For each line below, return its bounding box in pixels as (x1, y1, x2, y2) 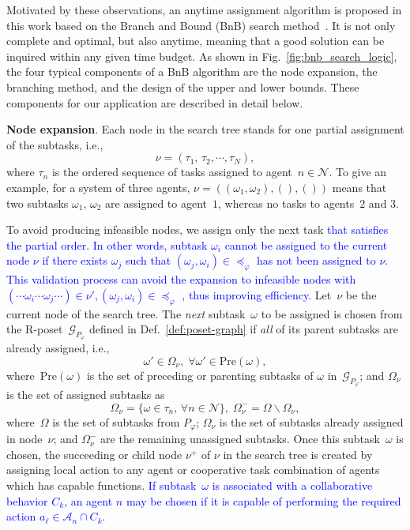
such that (125, 252, 171, 269)
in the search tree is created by (223, 445, 373, 462)
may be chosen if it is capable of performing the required (126, 492, 401, 509)
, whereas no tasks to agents (218, 194, 355, 211)
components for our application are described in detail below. (6, 94, 303, 111)
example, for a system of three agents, (6, 179, 190, 195)
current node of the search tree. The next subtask (6, 305, 246, 321)
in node (6, 430, 43, 447)
